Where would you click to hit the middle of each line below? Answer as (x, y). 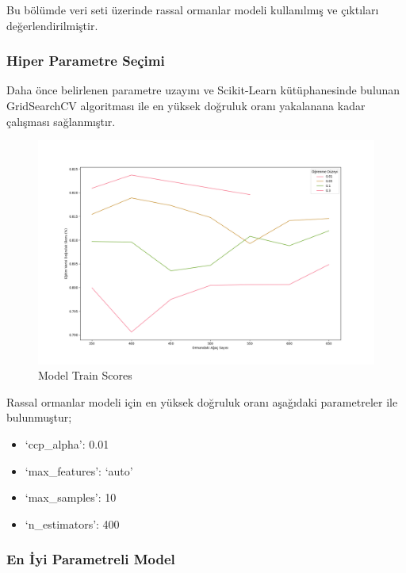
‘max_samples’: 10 (71, 497)
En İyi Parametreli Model (91, 559)
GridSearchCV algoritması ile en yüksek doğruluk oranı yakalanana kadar (186, 105)
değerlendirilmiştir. (52, 25)
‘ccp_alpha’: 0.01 (67, 443)
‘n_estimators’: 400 (72, 523)
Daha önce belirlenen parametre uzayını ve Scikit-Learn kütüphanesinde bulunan (203, 90)
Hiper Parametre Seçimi (86, 61)
